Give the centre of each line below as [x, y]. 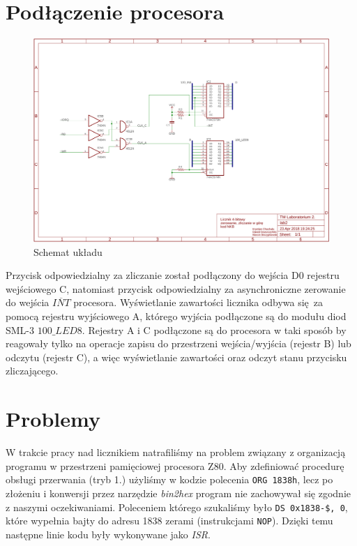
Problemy [53, 419]
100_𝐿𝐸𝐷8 [60, 331]
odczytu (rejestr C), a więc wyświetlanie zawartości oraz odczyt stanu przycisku [176, 357]
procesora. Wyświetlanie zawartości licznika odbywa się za [198, 302]
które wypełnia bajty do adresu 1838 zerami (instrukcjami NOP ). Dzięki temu [169, 521]
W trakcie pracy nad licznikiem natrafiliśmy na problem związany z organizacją [176, 452]
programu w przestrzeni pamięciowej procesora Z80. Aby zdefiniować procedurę [175, 465]
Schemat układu [68, 251]
